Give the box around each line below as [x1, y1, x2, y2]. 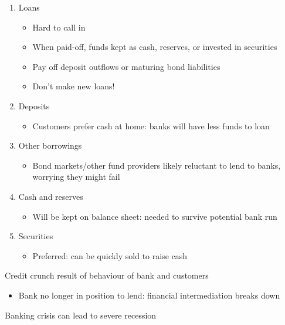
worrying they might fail [32, 170, 120, 183]
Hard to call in [32, 21, 86, 33]
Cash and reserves [18, 190, 83, 202]
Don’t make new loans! [32, 80, 115, 92]
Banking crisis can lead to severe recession [5, 309, 157, 321]
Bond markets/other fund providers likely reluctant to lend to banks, [32, 159, 281, 171]
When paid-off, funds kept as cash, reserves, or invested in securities [32, 41, 277, 53]
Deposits [18, 99, 50, 112]
